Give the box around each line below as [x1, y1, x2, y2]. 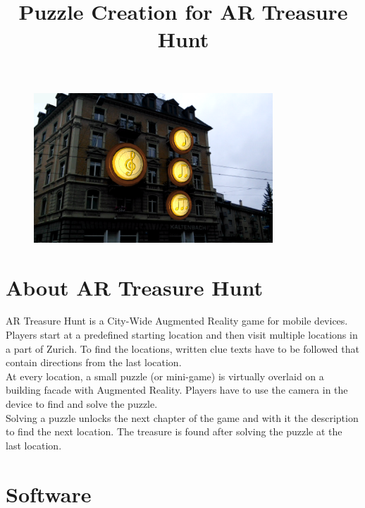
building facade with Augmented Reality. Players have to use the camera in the [6, 382, 348, 397]
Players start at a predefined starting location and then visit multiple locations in [6, 327, 358, 342]
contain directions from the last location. [6, 355, 182, 370]
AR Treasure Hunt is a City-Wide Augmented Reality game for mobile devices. [6, 313, 348, 328]
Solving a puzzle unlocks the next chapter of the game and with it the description [6, 410, 359, 425]
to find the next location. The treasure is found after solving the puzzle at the [6, 424, 342, 439]
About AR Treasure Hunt [6, 272, 263, 301]
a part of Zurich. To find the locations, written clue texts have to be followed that [6, 341, 359, 356]
